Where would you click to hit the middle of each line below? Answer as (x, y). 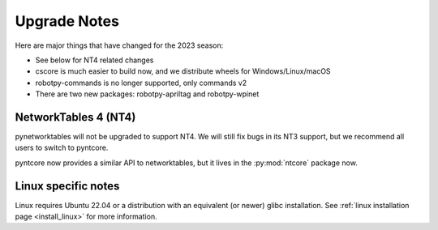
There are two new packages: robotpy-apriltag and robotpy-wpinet (147, 94)
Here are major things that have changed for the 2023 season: (119, 45)
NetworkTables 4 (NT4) (75, 117)
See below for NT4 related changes (94, 60)
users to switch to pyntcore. (62, 148)
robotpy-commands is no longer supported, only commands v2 (141, 83)
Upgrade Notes (67, 21)
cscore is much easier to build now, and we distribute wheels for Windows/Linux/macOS (183, 71)
